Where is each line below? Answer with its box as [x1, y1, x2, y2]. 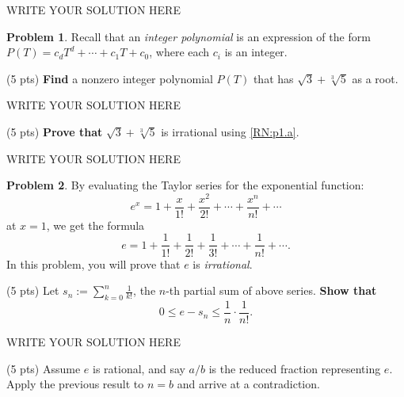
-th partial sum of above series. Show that [166, 282, 377, 299]
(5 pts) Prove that [6, 123, 103, 139]
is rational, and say [93, 360, 185, 376]
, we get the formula [46, 216, 145, 233]
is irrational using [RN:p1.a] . [161, 123, 299, 139]
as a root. [352, 70, 398, 86]
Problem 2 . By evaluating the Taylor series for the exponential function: [6, 177, 364, 193]
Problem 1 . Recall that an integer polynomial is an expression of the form [6, 28, 371, 44]
